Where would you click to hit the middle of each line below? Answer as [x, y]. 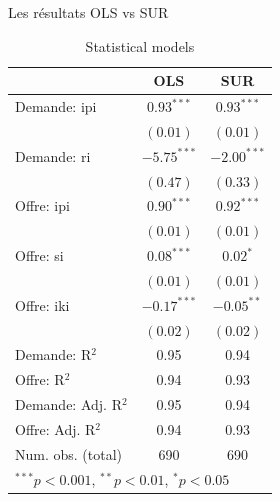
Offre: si [39, 255]
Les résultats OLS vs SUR [88, 12]
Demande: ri [53, 155]
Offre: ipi [42, 205]
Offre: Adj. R [55, 429]
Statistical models [140, 45]
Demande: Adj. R [68, 404]
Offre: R [40, 379]
